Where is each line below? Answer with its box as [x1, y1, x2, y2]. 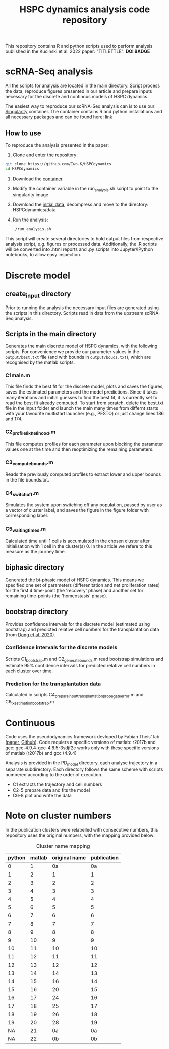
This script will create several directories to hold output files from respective [5, 236, 164, 242]
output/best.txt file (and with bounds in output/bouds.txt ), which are [5, 354, 151, 360]
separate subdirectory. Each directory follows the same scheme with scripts [5, 766, 163, 772]
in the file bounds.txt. [5, 476, 49, 483]
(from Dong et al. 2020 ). [5, 631, 55, 638]
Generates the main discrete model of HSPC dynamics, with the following [5, 343, 158, 349]
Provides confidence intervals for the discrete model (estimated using [5, 621, 150, 627]
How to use [5, 128, 41, 137]
